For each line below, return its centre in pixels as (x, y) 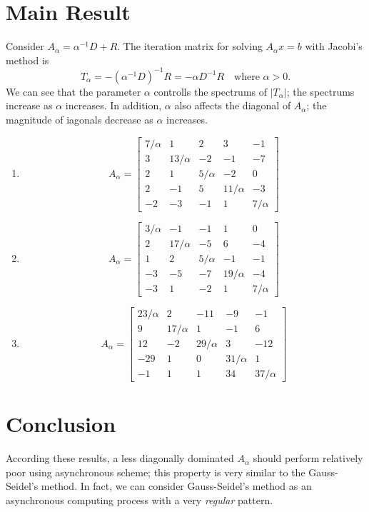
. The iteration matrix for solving (190, 46)
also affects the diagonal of (233, 105)
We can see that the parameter (74, 91)
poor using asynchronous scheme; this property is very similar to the (156, 472)
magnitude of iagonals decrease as (80, 119)
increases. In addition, (113, 105)
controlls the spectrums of (211, 91)
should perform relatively (308, 458)
